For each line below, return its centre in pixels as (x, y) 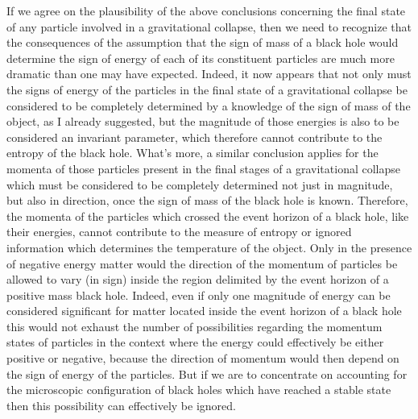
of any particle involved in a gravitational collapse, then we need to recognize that (209, 26)
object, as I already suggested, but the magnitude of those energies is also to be (203, 121)
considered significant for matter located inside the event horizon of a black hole (204, 311)
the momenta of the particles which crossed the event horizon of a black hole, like (208, 216)
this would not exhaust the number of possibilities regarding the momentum (195, 326)
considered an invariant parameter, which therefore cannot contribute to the (195, 137)
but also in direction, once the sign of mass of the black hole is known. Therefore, (207, 200)
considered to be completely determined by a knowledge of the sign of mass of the (209, 105)
